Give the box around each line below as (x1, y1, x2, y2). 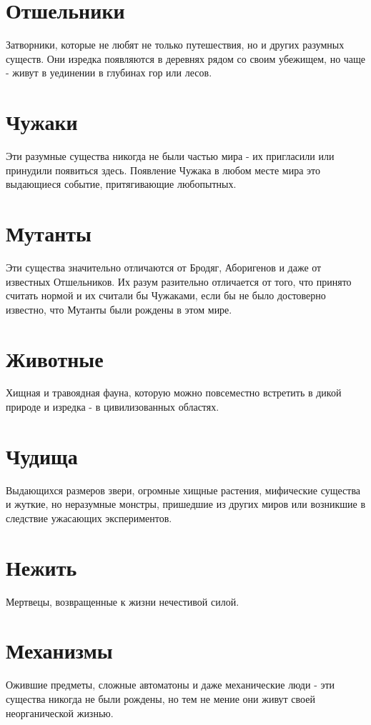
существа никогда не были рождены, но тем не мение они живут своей (6, 691, 315, 706)
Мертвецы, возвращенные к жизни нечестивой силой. (6, 594, 239, 609)
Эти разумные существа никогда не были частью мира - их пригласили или (6, 149, 335, 164)
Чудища (6, 441, 78, 470)
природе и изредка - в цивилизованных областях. (6, 399, 219, 414)
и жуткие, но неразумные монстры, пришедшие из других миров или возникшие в (6, 496, 366, 511)
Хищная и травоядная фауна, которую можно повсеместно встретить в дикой (6, 385, 342, 400)
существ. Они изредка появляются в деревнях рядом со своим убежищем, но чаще (6, 51, 366, 66)
